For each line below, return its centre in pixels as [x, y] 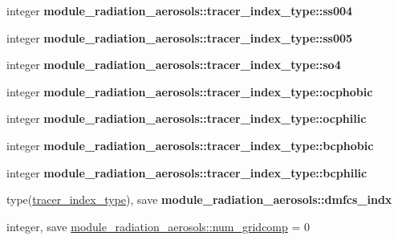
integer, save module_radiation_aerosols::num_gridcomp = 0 [158, 226]
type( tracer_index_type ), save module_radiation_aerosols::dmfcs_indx [199, 199]
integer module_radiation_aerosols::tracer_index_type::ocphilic [187, 118]
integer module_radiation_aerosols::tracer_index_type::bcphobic [190, 145]
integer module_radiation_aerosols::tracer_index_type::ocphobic [190, 91]
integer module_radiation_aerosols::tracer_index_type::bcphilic [187, 172]
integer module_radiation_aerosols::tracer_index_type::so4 [174, 65]
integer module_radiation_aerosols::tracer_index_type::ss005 [180, 37]
